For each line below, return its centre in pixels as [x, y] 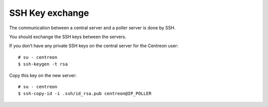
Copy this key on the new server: [43, 75]
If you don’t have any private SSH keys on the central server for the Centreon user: [94, 46]
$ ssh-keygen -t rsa [43, 64]
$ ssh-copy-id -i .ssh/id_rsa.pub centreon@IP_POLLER [85, 94]
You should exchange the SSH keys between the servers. [68, 37]
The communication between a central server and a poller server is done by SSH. [92, 28]
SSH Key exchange [49, 13]
